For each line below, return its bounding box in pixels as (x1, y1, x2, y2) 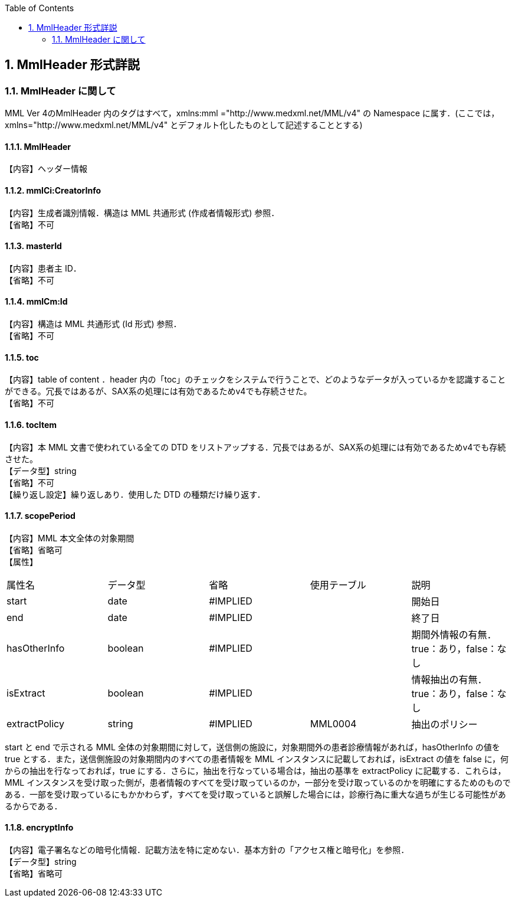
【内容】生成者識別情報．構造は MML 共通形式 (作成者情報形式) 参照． (5, 207, 280, 218)
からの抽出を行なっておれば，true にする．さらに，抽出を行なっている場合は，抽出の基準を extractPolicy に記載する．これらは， (5, 765, 506, 776)
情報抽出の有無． (411, 673, 487, 685)
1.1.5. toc (5, 352, 39, 362)
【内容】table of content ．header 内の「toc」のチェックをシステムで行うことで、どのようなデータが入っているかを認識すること (5, 374, 506, 385)
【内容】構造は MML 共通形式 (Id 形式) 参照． (5, 319, 182, 329)
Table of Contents (5, 3, 74, 13)
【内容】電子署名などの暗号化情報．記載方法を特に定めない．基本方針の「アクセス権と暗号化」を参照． (5, 844, 409, 855)
